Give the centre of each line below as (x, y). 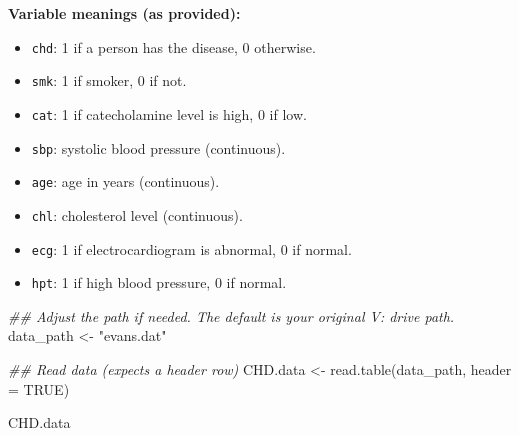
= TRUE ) (39, 388)
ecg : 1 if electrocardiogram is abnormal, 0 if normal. (191, 248)
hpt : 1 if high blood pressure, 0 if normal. (159, 282)
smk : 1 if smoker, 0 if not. (109, 80)
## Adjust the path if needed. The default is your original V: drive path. (231, 315)
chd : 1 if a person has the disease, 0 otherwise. (173, 46)
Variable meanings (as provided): (124, 13)
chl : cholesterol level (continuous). (137, 214)
